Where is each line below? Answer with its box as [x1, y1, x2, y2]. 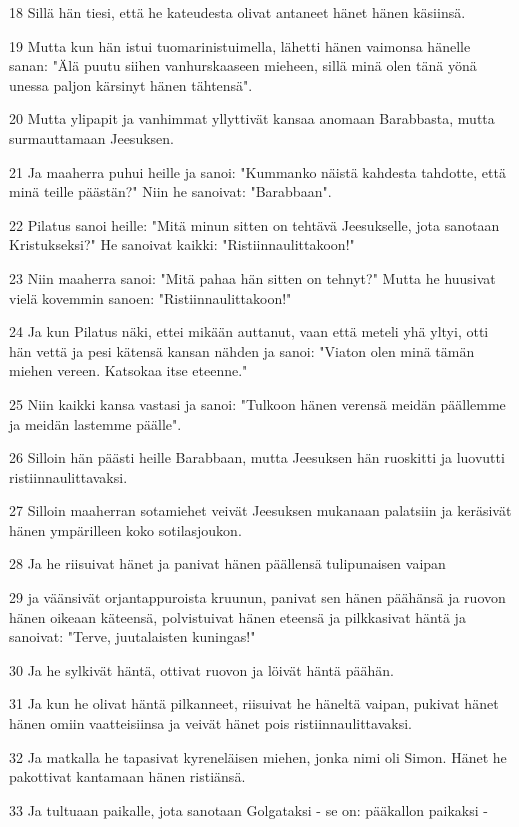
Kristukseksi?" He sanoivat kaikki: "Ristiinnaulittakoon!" [9, 234, 355, 255]
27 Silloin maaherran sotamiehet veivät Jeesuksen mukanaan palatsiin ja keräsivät [9, 500, 512, 521]
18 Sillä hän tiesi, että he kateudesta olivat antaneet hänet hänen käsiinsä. [9, 2, 466, 22]
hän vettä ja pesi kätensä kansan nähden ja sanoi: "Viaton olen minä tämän [9, 340, 475, 361]
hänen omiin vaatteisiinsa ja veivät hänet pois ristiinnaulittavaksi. [9, 713, 412, 734]
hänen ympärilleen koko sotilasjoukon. [9, 519, 242, 540]
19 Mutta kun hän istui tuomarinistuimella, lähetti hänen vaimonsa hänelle [9, 35, 471, 56]
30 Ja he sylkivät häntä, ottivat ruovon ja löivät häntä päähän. [9, 659, 394, 680]
